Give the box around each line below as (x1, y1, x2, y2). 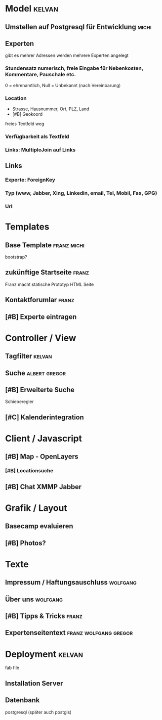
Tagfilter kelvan (5, 352, 52, 360)
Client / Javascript (5, 433, 82, 444)
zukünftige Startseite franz (5, 268, 89, 277)
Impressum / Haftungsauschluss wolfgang (5, 578, 137, 586)
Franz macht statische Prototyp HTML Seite (5, 281, 94, 287)
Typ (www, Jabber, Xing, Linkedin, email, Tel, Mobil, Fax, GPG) (5, 190, 158, 197)
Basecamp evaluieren (5, 522, 73, 531)
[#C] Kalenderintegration (5, 413, 84, 421)
